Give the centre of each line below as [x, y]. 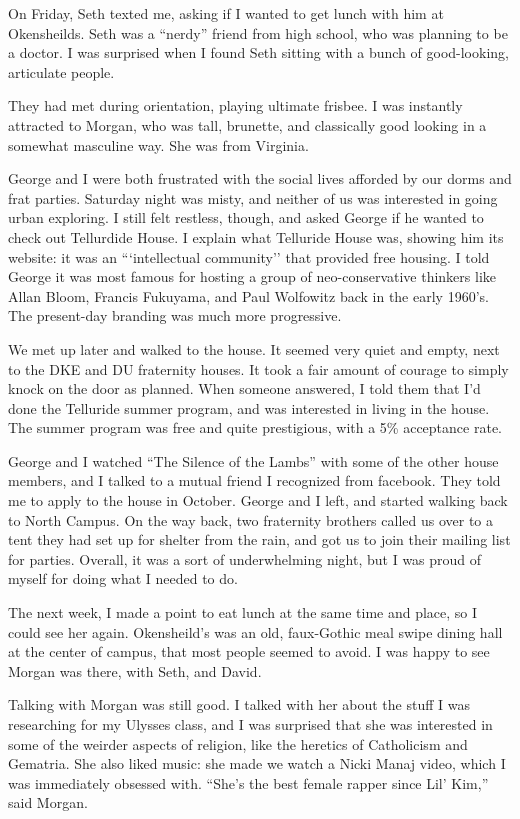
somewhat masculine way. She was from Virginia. [158, 144]
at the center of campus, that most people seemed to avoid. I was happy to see [249, 651]
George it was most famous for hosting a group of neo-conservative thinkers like [252, 276]
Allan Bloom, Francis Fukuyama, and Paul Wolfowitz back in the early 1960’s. [248, 295]
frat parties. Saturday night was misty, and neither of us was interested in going [253, 197]
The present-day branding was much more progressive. [175, 315]
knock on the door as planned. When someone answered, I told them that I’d [244, 388]
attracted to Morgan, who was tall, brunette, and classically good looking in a [247, 124]
